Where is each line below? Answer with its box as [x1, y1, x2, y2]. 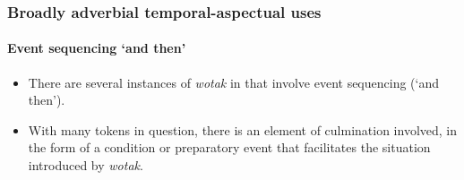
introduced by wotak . [28, 156, 143, 175]
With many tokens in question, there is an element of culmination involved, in [28, 120, 458, 139]
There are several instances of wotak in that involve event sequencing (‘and [28, 73, 440, 91]
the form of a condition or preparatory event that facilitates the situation [28, 138, 431, 157]
